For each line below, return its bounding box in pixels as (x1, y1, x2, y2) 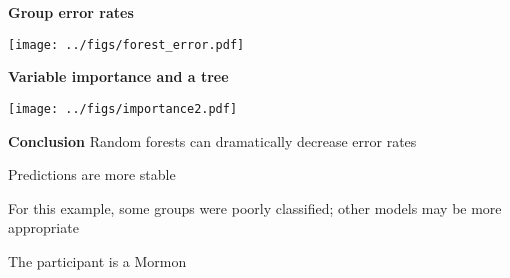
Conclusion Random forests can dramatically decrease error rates (8, 130, 417, 151)
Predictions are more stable (8, 164, 176, 185)
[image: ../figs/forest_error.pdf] (8, 37, 245, 52)
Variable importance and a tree (8, 66, 229, 87)
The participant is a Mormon (8, 250, 187, 271)
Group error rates (8, 2, 134, 22)
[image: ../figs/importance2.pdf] (8, 101, 238, 116)
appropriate (8, 217, 79, 238)
